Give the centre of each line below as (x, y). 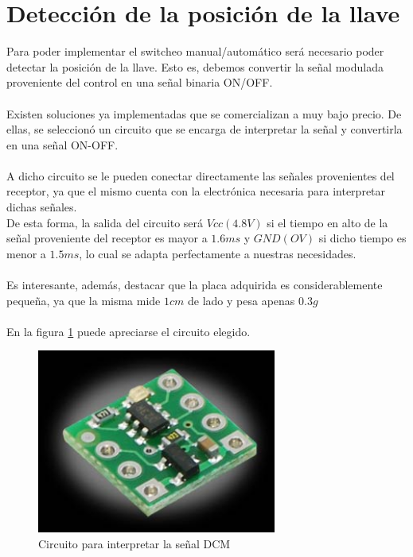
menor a (26, 253)
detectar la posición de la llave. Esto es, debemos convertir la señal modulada (195, 66)
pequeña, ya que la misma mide (84, 300)
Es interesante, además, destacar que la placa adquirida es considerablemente (195, 285)
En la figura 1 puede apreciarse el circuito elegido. (129, 331)
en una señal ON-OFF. (62, 144)
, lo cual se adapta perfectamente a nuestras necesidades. (218, 253)
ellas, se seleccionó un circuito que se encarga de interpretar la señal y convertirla (205, 129)
